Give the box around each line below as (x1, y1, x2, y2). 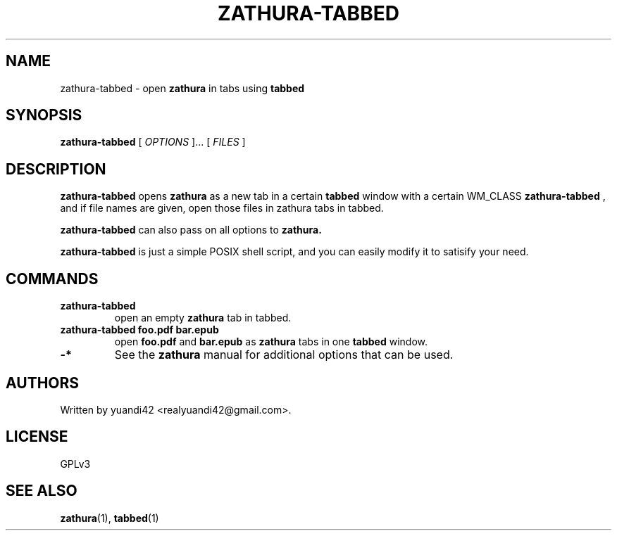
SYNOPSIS (6, 106, 82, 125)
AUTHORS (6, 374, 80, 392)
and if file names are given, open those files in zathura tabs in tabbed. (60, 202, 384, 215)
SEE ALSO (6, 482, 77, 500)
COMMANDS (6, 269, 99, 288)
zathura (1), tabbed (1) (60, 511, 159, 524)
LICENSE (6, 428, 68, 446)
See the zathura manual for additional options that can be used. (114, 347, 454, 362)
